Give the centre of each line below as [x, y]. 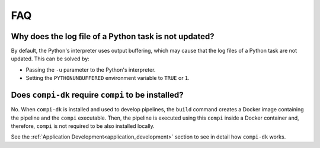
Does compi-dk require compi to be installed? [97, 95]
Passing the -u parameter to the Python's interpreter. [91, 70]
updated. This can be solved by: [50, 59]
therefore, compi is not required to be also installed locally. [83, 126]
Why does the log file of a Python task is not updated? [113, 36]
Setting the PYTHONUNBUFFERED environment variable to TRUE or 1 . [108, 78]
